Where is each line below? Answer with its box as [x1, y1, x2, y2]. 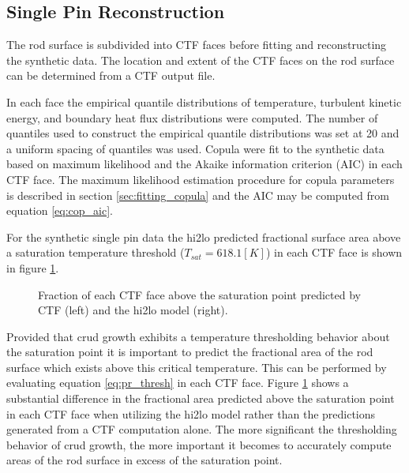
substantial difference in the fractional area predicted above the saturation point [6, 390, 395, 407]
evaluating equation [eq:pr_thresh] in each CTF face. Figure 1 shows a [6, 374, 349, 391]
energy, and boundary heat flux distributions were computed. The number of [6, 109, 378, 126]
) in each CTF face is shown [265, 244, 403, 261]
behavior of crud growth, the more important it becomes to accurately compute [6, 436, 392, 452]
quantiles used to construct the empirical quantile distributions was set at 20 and [6, 125, 400, 141]
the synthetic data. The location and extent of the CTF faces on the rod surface [6, 51, 395, 68]
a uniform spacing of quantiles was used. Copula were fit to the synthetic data [6, 140, 385, 156]
